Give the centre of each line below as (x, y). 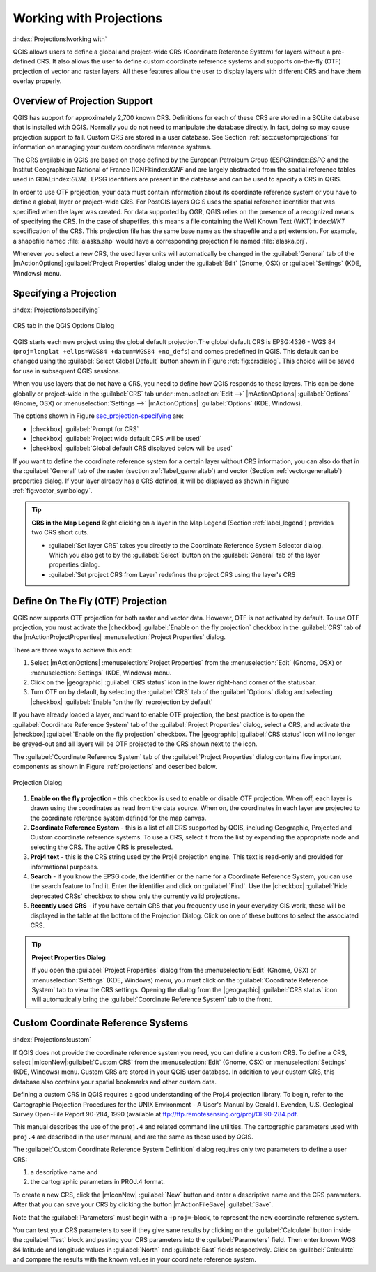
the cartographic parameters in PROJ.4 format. (97, 1182)
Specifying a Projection (65, 293)
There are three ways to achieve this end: (72, 650)
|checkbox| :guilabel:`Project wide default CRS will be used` (116, 439)
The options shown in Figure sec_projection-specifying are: (98, 416)
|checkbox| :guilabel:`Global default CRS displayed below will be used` (132, 448)
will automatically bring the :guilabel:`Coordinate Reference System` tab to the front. (152, 1000)
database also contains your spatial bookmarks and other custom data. (115, 1082)
